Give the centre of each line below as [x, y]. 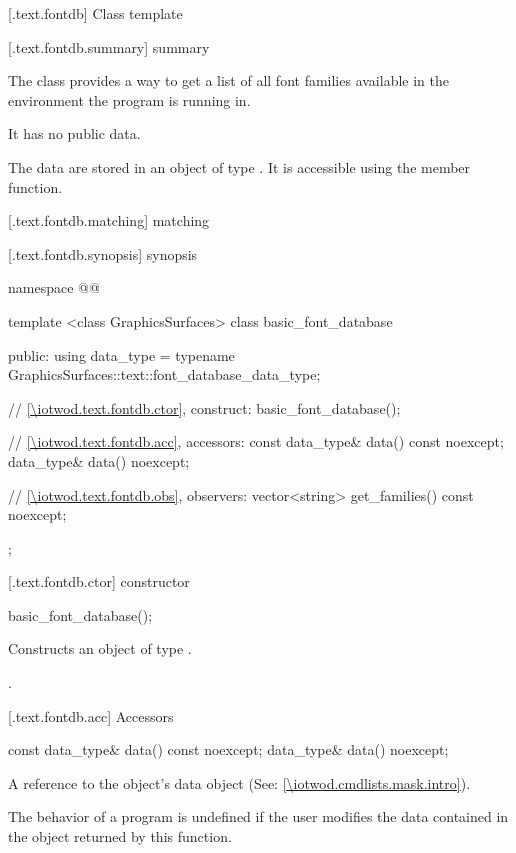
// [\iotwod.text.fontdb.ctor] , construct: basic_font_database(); [204, 407]
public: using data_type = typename [121, 354]
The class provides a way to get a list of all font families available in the [228, 80]
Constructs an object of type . [100, 648]
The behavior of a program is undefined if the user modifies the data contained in [258, 816]
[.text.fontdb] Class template [95, 13]
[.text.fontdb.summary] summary [109, 46]
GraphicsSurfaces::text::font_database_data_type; [164, 374]
